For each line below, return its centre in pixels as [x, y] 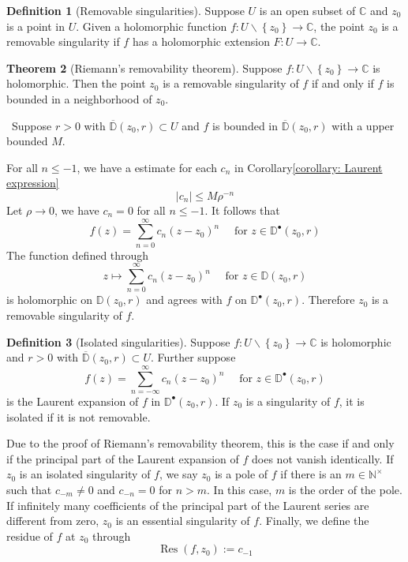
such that [29, 489]
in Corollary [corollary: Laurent [309, 167]
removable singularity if [63, 41]
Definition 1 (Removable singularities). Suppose [125, 10]
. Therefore [328, 300]
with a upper [363, 125]
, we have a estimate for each [147, 167]
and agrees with [184, 300]
